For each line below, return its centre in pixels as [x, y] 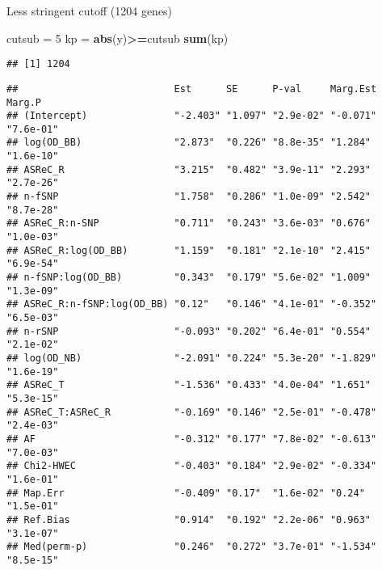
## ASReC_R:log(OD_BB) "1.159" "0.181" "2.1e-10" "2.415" [189, 250]
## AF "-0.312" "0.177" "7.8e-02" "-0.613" [192, 439]
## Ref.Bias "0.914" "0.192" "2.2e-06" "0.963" [189, 519]
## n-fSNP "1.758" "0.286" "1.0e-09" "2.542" [189, 197]
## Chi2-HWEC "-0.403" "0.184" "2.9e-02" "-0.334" [192, 466]
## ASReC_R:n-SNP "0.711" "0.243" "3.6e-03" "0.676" [189, 224]
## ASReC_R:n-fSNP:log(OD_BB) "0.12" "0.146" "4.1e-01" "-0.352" [192, 304]
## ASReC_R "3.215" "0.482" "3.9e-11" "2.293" [189, 169]
